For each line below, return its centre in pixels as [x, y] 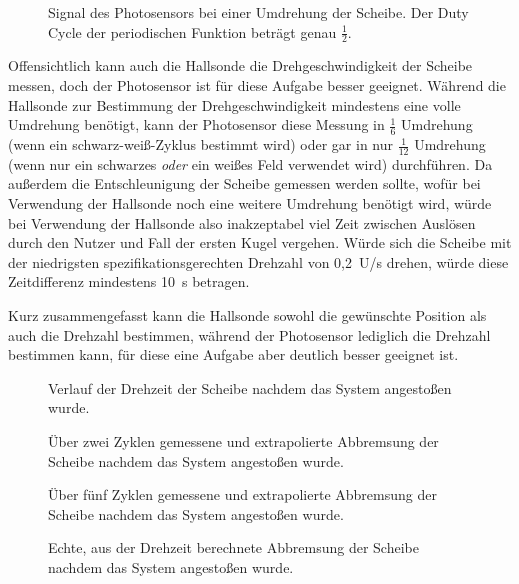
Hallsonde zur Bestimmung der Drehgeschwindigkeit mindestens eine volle [234, 104]
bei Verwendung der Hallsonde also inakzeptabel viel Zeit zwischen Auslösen [242, 222]
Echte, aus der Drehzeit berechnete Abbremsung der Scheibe [233, 547]
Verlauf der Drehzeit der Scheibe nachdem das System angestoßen [250, 387]
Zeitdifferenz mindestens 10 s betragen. [129, 281]
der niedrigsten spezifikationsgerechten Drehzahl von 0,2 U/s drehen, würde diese [258, 261]
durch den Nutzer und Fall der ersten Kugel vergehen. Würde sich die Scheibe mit [260, 242]
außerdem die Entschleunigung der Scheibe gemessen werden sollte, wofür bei [244, 183]
